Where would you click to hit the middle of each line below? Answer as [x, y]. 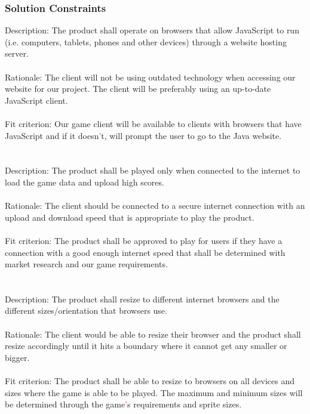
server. [17, 53]
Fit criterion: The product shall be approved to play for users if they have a [144, 240]
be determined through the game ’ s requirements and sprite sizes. [123, 404]
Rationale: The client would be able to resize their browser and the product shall [153, 334]
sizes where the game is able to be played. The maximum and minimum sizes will [154, 392]
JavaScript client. [36, 100]
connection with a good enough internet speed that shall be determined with [145, 252]
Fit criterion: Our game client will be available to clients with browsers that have [153, 123]
